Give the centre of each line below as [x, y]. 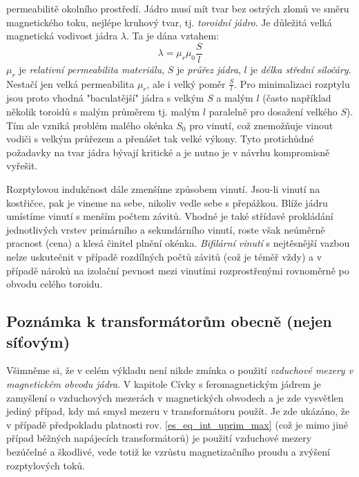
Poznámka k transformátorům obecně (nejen [169, 321]
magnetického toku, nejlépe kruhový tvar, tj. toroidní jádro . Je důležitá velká [169, 22]
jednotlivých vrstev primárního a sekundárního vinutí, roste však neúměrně [166, 229]
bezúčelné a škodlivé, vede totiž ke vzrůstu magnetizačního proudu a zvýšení [168, 451]
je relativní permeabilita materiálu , [92, 69]
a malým [235, 98]
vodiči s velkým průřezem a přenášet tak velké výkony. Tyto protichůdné [160, 139]
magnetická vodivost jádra [62, 36]
